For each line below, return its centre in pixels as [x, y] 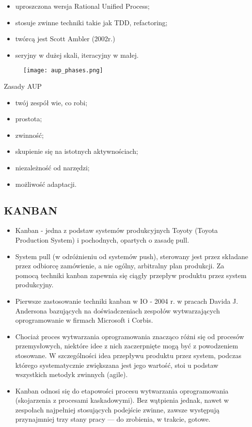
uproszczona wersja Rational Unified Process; [82, 6]
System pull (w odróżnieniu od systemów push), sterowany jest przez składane [132, 256]
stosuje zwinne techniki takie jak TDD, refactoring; [91, 22]
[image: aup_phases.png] [63, 71]
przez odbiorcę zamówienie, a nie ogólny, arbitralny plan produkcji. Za [120, 266]
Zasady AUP [23, 86]
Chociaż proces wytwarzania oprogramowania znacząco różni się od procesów [130, 336]
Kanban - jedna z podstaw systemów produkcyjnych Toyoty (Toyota [117, 230]
